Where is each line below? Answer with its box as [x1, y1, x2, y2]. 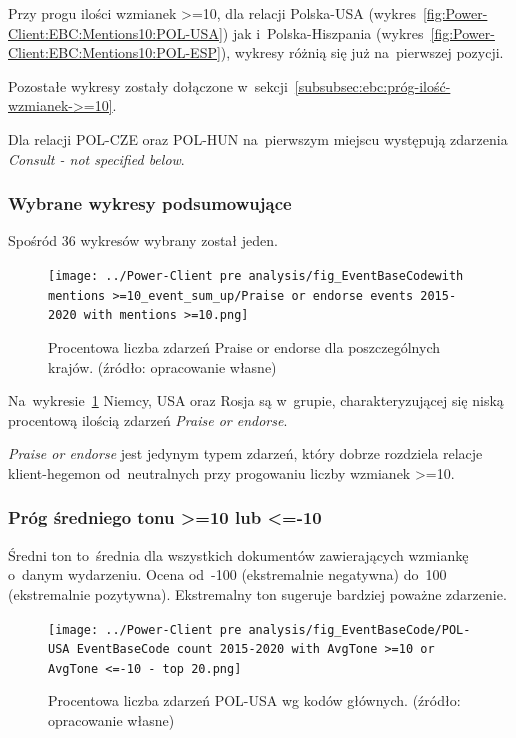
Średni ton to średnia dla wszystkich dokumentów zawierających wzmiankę [8, 544, 469, 565]
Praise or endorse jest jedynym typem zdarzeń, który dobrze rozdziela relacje [8, 443, 483, 464]
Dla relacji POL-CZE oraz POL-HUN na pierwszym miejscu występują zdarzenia [8, 128, 508, 149]
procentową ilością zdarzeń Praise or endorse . [8, 409, 288, 430]
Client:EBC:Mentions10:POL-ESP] [8, 42, 221, 63]
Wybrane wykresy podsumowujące [8, 191, 292, 216]
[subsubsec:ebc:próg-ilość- [294, 75, 451, 96]
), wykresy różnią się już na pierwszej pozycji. [220, 42, 504, 63]
